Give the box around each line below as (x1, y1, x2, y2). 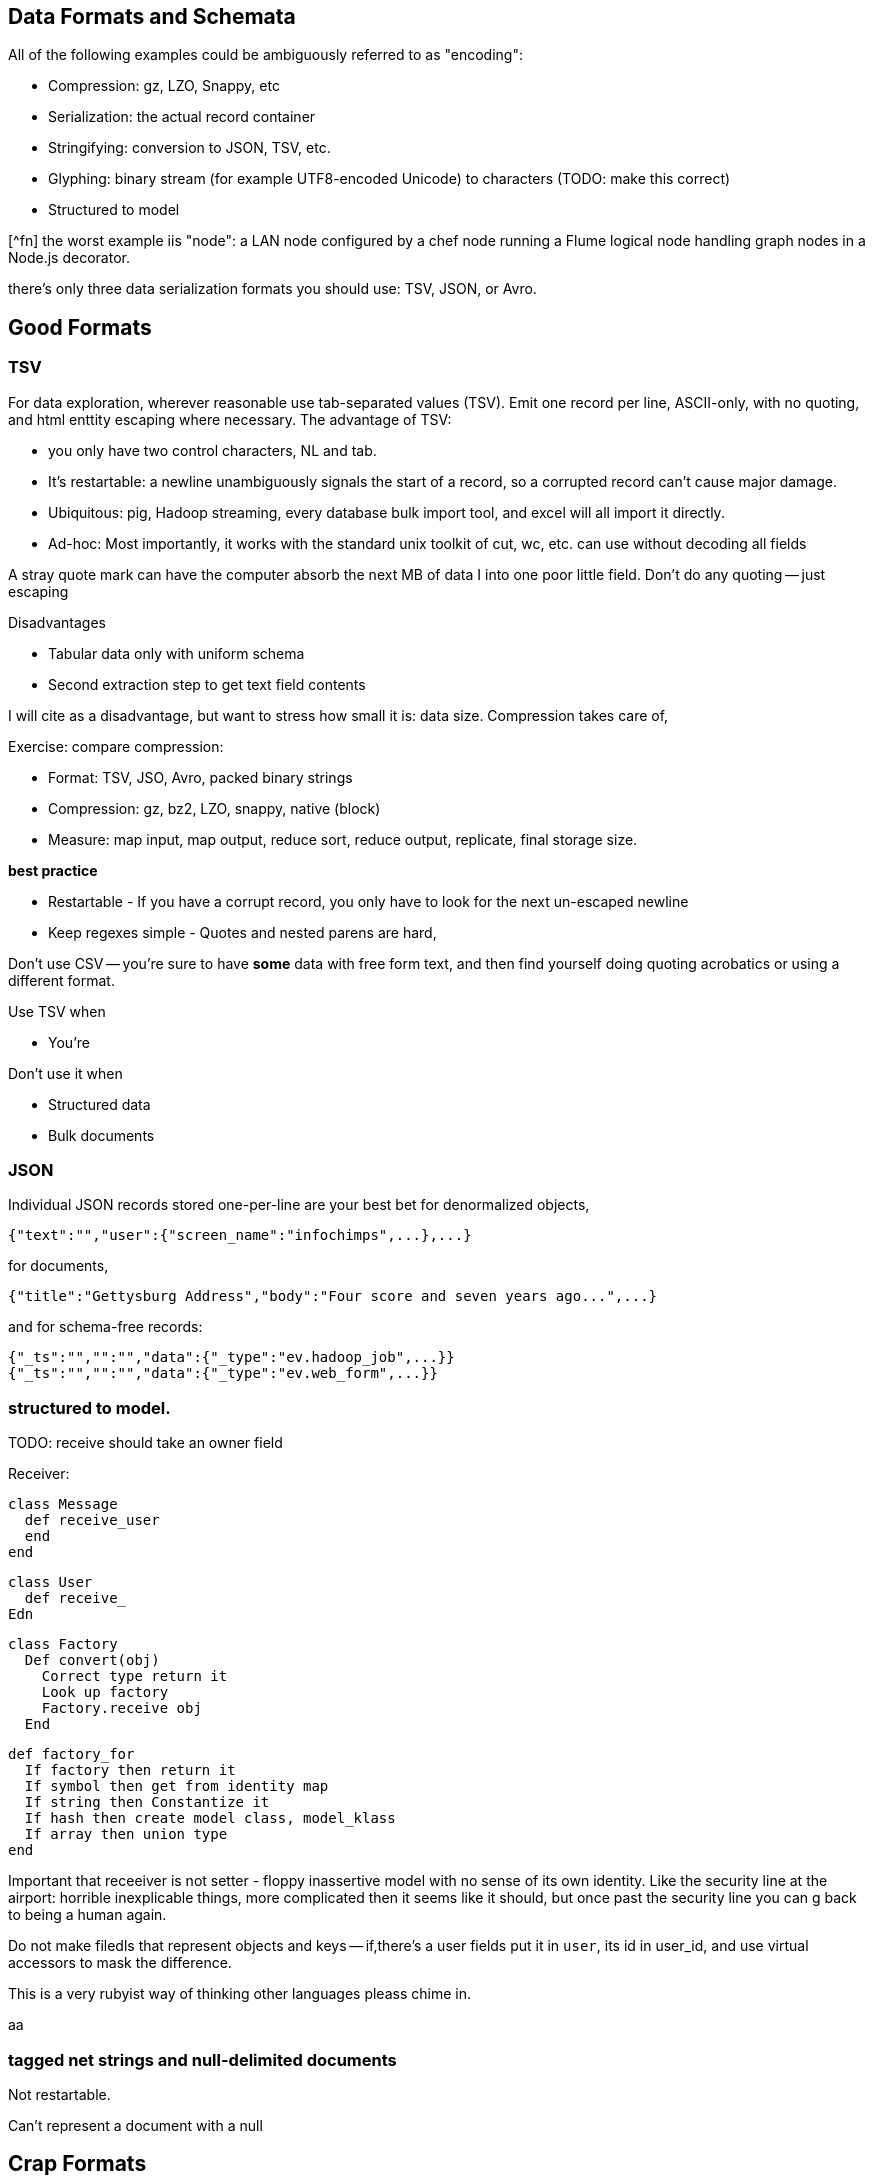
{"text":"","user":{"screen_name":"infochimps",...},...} (8, 1227, 472, 1244)
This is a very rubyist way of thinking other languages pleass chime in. (8, 1985, 471, 2003)
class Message (8, 1496, 118, 1513)
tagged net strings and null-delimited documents (8, 2049, 397, 2070)
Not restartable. (8, 2085, 111, 2103)
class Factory (8, 1636, 118, 1653)
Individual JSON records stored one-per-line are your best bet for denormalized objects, (8, 1196, 590, 1214)
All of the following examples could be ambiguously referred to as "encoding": (8, 46, 523, 64)
